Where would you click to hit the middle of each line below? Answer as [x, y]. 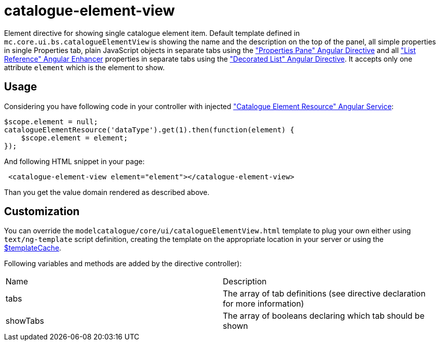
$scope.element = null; [51, 121]
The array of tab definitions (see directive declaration [324, 294]
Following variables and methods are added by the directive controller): [123, 264]
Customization [42, 212]
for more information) [264, 304]
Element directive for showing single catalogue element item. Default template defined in [152, 33]
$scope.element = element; [74, 138]
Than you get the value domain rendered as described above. [107, 192]
